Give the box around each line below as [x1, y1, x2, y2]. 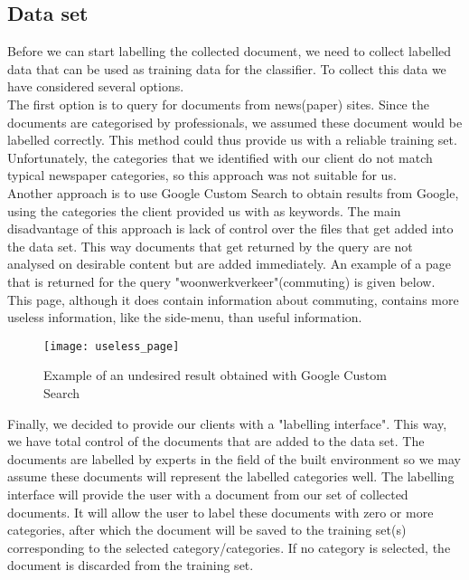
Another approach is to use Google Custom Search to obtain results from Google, [7, 183, 459, 202]
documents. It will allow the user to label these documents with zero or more [7, 502, 434, 521]
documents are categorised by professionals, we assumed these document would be [7, 112, 463, 131]
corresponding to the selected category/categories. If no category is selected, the [7, 537, 451, 556]
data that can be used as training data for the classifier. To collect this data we [7, 59, 446, 78]
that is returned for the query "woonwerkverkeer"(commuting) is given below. [7, 271, 436, 290]
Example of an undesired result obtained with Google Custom [43, 366, 387, 385]
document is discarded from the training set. [7, 556, 254, 575]
